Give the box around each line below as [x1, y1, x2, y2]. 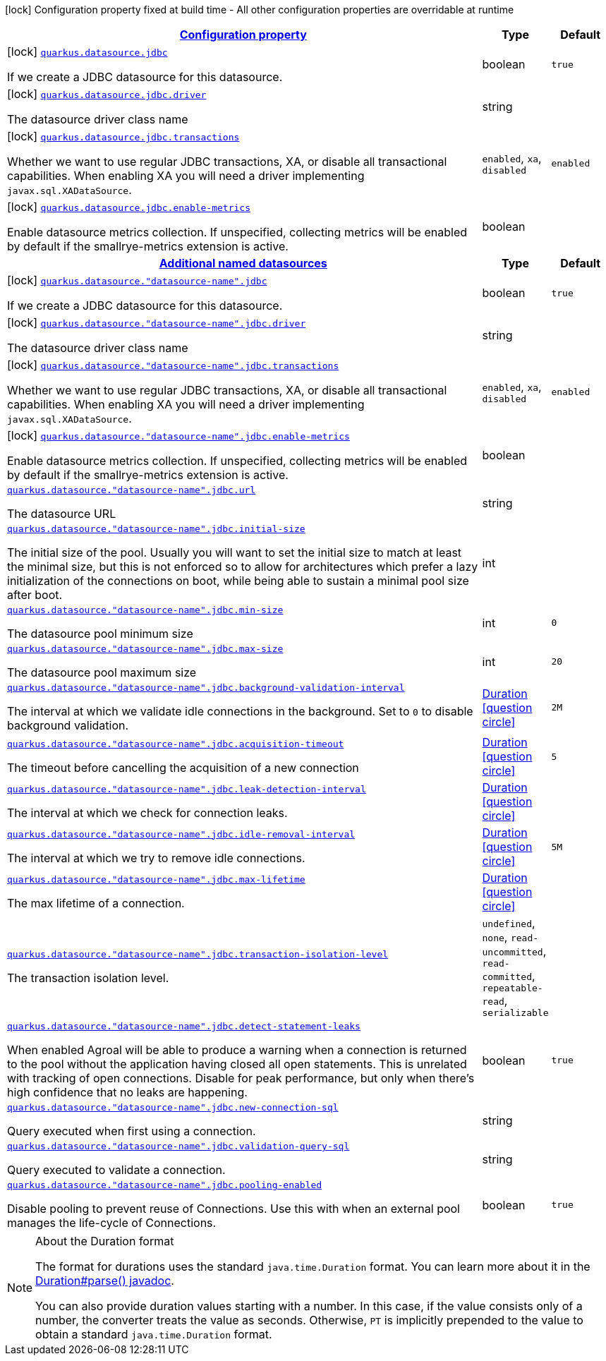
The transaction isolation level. [7, 971, 169, 985]
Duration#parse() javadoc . [35, 1274, 174, 1288]
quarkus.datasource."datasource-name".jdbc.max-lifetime [7, 873, 305, 885]
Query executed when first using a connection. [7, 1124, 256, 1138]
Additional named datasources [159, 256, 327, 270]
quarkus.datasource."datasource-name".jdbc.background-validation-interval [7, 682, 405, 693]
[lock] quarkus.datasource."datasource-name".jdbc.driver [7, 315, 306, 329]
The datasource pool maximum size [7, 665, 197, 679]
